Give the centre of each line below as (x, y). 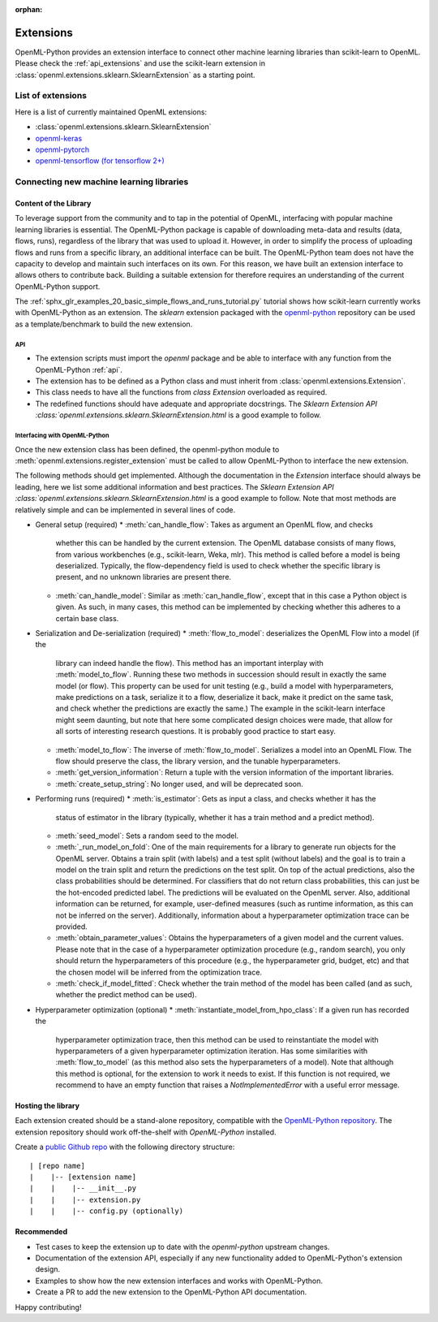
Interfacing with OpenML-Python (62, 435)
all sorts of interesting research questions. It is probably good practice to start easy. (195, 732)
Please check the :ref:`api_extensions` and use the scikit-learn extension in (140, 63)
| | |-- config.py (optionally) (107, 1211)
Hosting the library (47, 1106)
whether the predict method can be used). (126, 995)
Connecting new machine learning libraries (102, 182)
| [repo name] (57, 1166)
